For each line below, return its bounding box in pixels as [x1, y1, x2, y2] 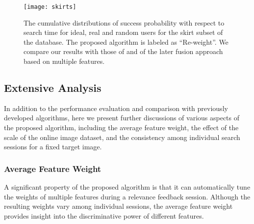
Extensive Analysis [4, 80, 102, 95]
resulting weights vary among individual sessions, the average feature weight [4, 201, 233, 211]
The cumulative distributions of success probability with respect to [24, 17, 225, 28]
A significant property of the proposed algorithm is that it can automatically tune [4, 182, 251, 192]
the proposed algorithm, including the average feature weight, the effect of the [4, 122, 239, 133]
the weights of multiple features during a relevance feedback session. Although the [4, 191, 251, 201]
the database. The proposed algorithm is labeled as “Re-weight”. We [24, 36, 229, 47]
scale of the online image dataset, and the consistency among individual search [4, 132, 240, 142]
